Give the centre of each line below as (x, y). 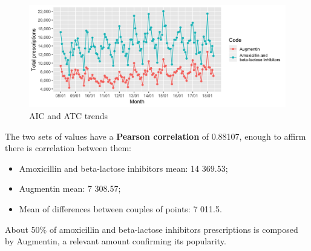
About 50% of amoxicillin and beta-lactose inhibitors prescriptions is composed (152, 229)
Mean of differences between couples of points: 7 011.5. (120, 208)
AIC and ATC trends (69, 115)
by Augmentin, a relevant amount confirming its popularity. (116, 241)
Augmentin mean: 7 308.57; (70, 188)
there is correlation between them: (68, 148)
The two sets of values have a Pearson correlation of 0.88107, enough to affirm (155, 136)
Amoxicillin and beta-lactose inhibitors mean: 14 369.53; (123, 168)
